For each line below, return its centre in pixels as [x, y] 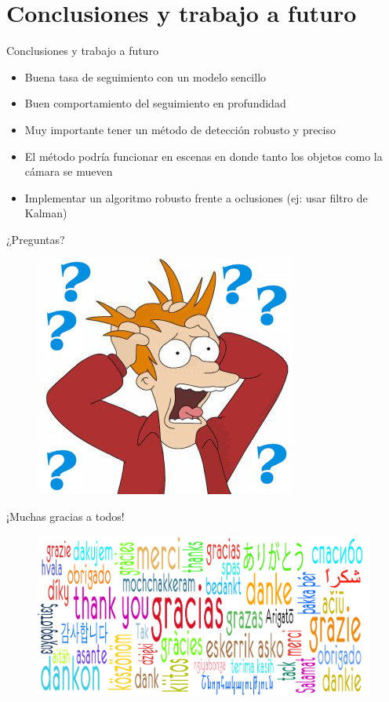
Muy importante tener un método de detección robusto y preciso [180, 129]
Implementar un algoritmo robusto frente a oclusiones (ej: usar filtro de [196, 197]
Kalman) [46, 213]
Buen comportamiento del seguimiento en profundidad [155, 103]
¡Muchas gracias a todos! [65, 516]
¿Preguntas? [36, 239]
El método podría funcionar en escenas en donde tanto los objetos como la [204, 156]
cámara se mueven [69, 171]
